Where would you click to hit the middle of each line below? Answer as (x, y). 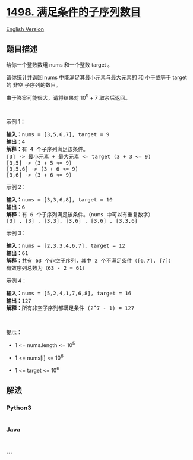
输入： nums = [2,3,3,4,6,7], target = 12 (66, 246)
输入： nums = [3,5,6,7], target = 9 (58, 135)
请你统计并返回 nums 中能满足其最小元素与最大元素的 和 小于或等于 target (96, 77)
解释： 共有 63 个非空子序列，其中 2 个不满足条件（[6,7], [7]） (90, 261)
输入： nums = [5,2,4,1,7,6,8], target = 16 (69, 294)
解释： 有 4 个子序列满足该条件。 (48, 149)
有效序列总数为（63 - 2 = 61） (47, 268)
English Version (25, 29)
